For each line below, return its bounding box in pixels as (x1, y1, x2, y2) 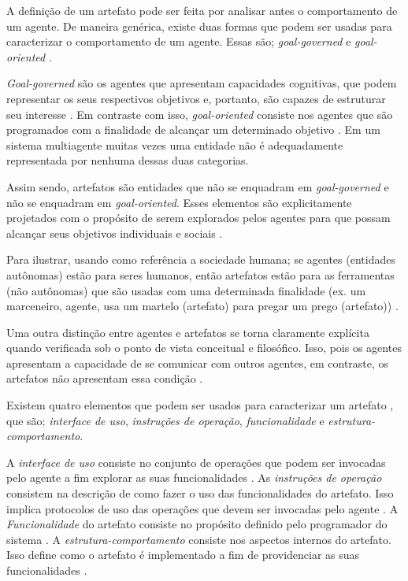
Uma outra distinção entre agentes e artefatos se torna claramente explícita (6, 324, 369, 340)
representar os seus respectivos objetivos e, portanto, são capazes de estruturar (6, 90, 386, 106)
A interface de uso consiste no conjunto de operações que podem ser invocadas (6, 453, 386, 470)
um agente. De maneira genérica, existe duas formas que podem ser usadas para (6, 17, 392, 34)
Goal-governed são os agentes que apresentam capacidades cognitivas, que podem (6, 75, 397, 91)
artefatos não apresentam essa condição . (6, 370, 203, 387)
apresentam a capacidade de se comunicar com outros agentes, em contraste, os (6, 354, 389, 371)
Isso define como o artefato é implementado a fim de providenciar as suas (6, 546, 360, 563)
